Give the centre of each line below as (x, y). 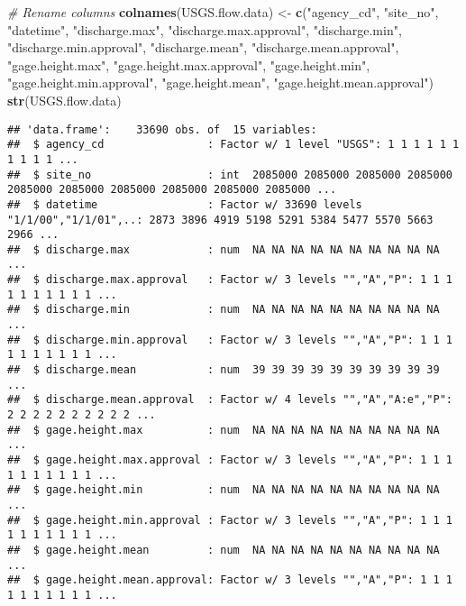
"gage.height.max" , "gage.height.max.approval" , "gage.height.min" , (189, 64)
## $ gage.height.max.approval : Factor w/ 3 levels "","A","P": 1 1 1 (230, 460)
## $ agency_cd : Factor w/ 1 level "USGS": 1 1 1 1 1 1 (233, 145)
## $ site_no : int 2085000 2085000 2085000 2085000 (230, 174)
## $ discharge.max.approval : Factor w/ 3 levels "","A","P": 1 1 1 (230, 280)
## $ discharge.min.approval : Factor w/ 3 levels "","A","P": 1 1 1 (230, 340)
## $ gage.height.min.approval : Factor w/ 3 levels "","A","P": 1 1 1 (230, 520)
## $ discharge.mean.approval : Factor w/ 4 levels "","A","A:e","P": (230, 400)
